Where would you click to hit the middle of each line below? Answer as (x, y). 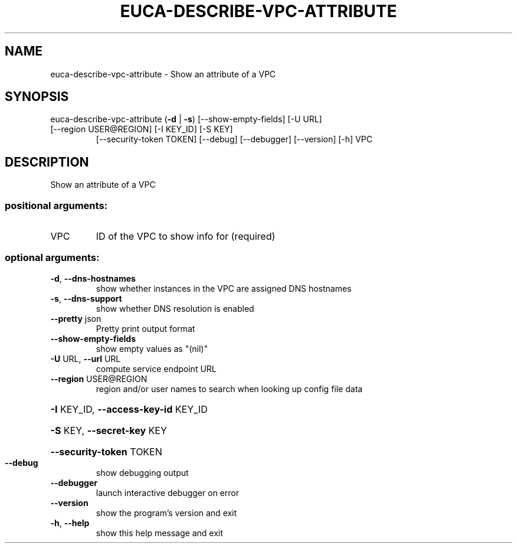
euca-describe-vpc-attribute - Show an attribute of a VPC (163, 74)
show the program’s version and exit (166, 513)
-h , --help (70, 523)
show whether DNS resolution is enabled (175, 308)
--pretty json (76, 318)
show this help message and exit (159, 533)
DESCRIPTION (47, 162)
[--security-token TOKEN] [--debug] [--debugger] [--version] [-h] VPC (234, 139)
